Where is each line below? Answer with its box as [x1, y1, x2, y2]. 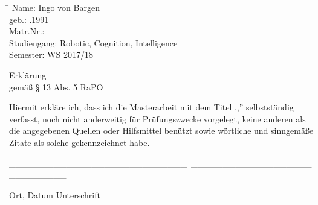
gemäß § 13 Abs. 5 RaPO [9, 80, 103, 93]
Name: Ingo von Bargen [11, 1, 100, 13]
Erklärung [9, 68, 47, 81]
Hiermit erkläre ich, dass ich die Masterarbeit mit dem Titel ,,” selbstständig [9, 101, 294, 113]
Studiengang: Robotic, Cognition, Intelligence [9, 36, 178, 49]
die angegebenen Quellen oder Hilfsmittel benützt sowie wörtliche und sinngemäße [9, 124, 314, 137]
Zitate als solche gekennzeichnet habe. [9, 136, 150, 148]
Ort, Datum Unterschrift [9, 188, 100, 201]
